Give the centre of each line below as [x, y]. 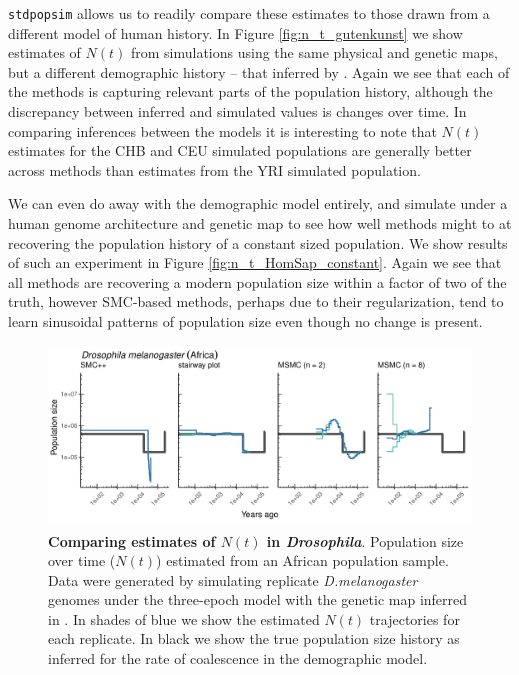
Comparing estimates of [132, 540]
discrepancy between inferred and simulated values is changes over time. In [237, 111]
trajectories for [414, 618]
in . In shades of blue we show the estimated [184, 618]
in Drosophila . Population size [365, 540]
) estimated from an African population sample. [302, 560]
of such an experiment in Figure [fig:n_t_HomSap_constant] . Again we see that [255, 262]
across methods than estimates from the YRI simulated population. [214, 169]
